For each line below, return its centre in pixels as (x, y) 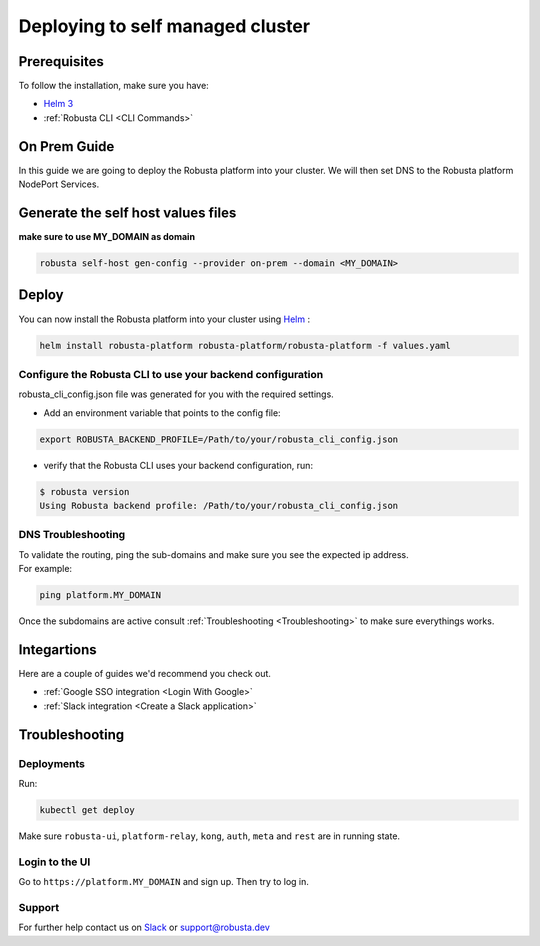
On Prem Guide (66, 146)
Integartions (57, 649)
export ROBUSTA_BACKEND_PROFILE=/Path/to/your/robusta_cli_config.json (219, 439)
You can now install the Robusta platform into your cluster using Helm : (164, 319)
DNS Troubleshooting (72, 535)
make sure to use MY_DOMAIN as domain (106, 237)
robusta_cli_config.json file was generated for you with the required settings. (176, 394)
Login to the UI (54, 862)
